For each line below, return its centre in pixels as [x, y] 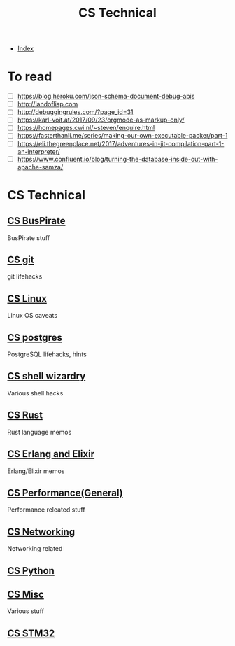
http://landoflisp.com [48, 104]
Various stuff [26, 611]
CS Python [31, 571]
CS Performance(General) [65, 492]
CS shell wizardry [47, 376]
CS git [21, 260]
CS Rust [25, 415]
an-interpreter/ [39, 151]
